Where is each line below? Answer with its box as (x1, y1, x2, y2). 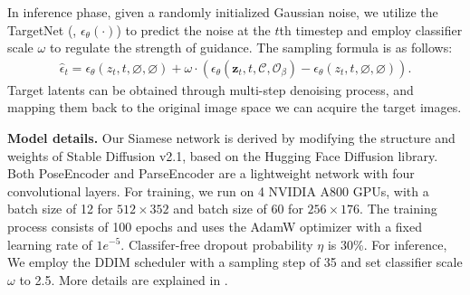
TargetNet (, (7, 20, 77, 39)
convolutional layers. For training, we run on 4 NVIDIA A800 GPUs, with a (7, 181, 429, 200)
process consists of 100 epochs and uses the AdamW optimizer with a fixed (7, 216, 422, 235)
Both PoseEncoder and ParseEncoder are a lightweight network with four (7, 164, 415, 183)
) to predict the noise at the (116, 20, 271, 39)
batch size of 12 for (7, 199, 113, 218)
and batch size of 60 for (173, 199, 303, 218)
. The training (360, 199, 437, 218)
